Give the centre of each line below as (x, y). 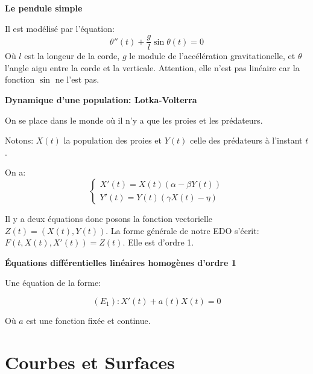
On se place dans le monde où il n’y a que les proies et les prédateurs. (134, 120)
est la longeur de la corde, (72, 56)
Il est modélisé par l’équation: (60, 28)
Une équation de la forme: (53, 283)
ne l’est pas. (77, 79)
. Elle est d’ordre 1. (158, 242)
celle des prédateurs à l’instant (246, 140)
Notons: (19, 140)
